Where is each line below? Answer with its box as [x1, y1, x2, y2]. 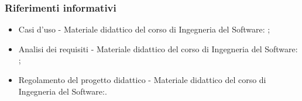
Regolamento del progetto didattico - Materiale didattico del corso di [18, 74, 266, 85]
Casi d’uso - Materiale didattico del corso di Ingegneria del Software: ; [18, 23, 270, 35]
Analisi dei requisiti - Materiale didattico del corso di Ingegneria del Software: [18, 42, 298, 55]
